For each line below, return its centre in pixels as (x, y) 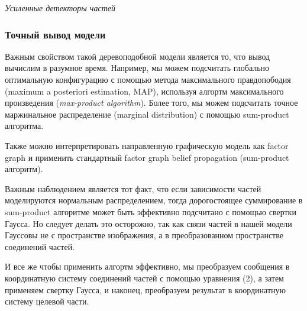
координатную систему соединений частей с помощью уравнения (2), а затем (144, 278)
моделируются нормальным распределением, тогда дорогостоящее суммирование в (154, 200)
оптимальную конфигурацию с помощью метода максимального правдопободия (148, 79)
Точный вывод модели (55, 34)
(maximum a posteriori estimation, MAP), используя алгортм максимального (144, 91)
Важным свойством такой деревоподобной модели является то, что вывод (138, 56)
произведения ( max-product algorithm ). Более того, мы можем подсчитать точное (151, 103)
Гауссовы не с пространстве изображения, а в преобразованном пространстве (144, 235)
